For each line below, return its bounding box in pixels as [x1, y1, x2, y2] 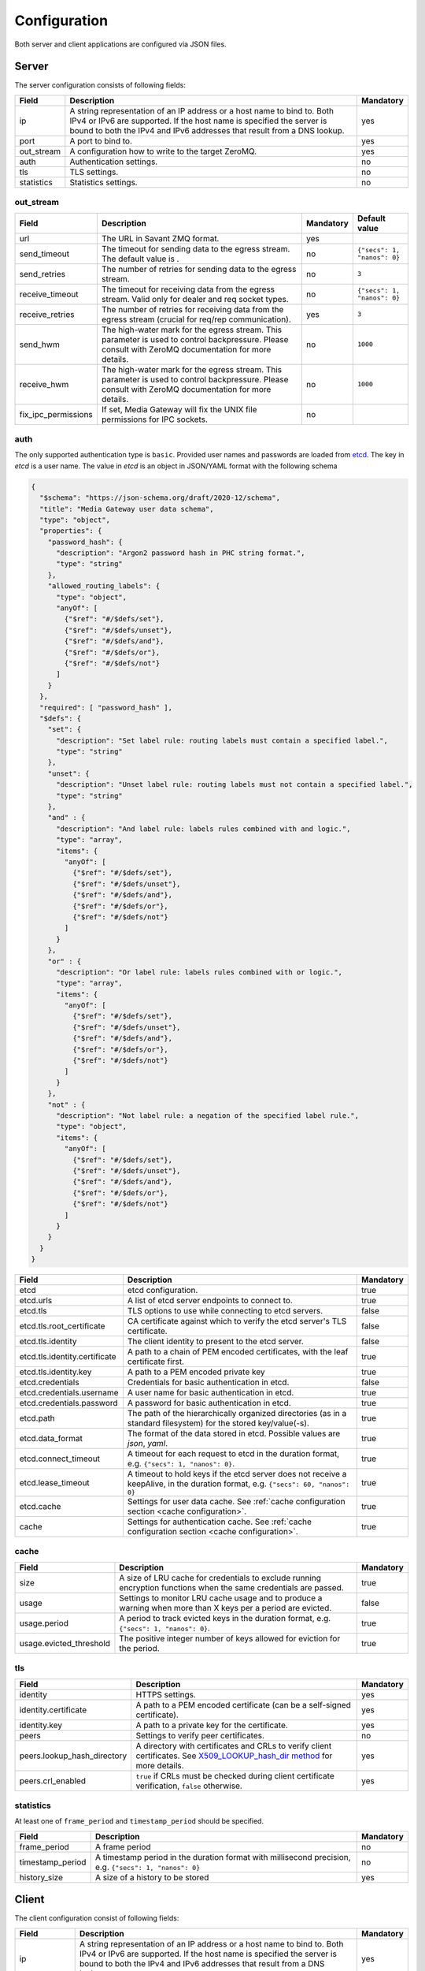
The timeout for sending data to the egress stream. [101, 243, 290, 254]
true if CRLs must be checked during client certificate [135, 1770, 334, 1781]
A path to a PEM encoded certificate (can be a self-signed [135, 1699, 352, 1710]
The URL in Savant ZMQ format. [101, 233, 220, 244]
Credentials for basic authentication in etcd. [127, 1377, 290, 1388]
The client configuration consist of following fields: [14, 1913, 179, 1923]
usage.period [19, 1617, 68, 1628]
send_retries [19, 268, 66, 279]
